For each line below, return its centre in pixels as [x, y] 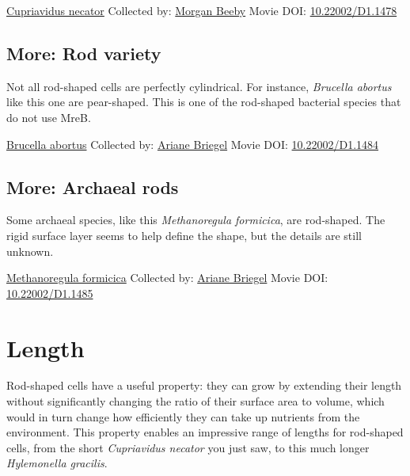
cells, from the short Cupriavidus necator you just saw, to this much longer [188, 447]
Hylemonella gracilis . [57, 463]
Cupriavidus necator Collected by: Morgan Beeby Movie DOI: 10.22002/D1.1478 [202, 10]
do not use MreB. [49, 117]
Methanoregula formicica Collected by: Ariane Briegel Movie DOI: [167, 278]
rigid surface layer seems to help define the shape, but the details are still [184, 235]
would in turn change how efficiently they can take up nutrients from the [183, 416]
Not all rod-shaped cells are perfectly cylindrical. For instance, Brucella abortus [199, 86]
